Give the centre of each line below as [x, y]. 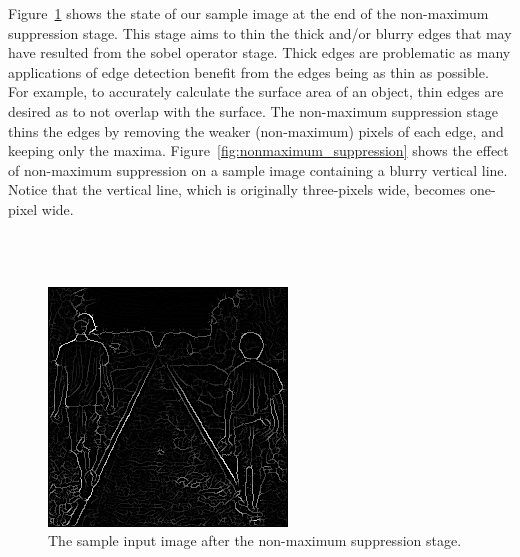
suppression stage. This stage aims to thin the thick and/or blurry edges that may [260, 32]
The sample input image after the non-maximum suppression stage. [255, 540]
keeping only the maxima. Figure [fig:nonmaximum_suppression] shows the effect [258, 150]
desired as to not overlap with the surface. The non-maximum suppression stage [253, 110]
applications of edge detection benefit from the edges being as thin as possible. [248, 71]
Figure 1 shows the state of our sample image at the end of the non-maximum [248, 13]
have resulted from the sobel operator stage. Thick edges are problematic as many [259, 52]
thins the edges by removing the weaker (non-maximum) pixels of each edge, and [256, 130]
